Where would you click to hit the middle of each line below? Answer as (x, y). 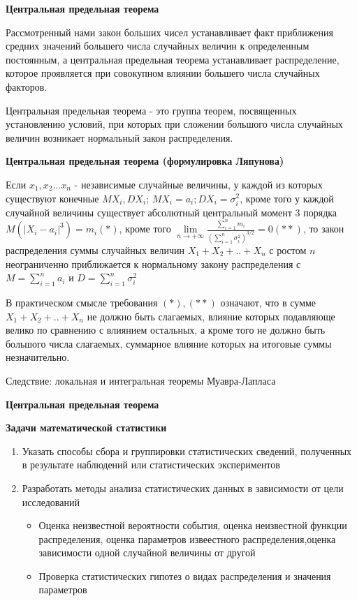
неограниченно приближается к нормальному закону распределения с (153, 264)
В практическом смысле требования (82, 302)
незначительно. (38, 357)
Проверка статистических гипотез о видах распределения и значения (185, 576)
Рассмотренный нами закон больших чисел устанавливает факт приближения (169, 32)
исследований (51, 502)
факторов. (27, 86)
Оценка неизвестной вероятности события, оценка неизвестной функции (193, 525)
